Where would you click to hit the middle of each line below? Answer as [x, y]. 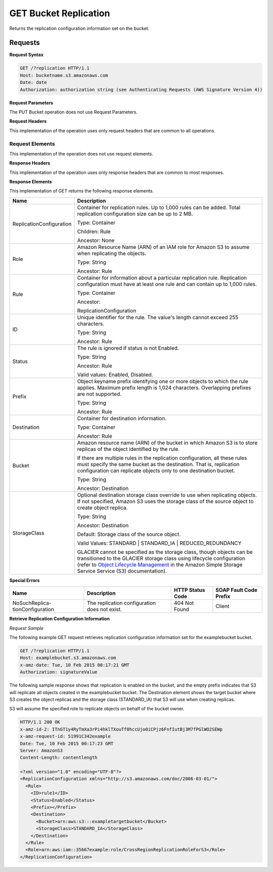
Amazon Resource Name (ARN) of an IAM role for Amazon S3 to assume [163, 247]
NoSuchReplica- [32, 603]
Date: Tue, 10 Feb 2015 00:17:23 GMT [67, 743]
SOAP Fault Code [237, 590]
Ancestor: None [96, 240]
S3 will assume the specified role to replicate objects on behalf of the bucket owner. [97, 709]
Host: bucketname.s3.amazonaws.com [64, 75]
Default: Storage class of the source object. [129, 534]
